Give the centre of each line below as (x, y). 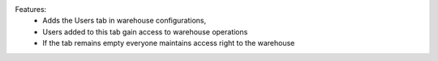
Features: (31, 9)
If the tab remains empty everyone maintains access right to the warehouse (169, 43)
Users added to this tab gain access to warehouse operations (145, 31)
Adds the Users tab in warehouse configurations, (125, 21)
